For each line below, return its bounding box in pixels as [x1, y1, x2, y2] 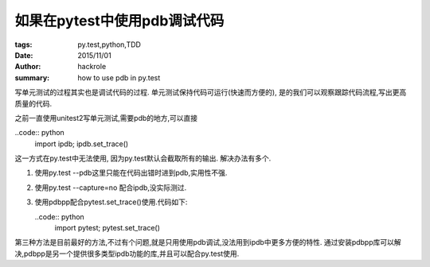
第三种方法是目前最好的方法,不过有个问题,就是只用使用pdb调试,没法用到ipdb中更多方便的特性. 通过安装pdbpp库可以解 [14, 238, 401, 247]
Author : [14, 62, 41, 72]
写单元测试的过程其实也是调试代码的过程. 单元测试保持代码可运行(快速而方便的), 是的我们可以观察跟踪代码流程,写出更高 [14, 87, 407, 97]
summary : [14, 72, 50, 83]
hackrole [77, 62, 107, 72]
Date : [14, 50, 33, 60]
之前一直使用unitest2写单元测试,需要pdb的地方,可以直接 [14, 113, 198, 122]
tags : [14, 40, 33, 49]
